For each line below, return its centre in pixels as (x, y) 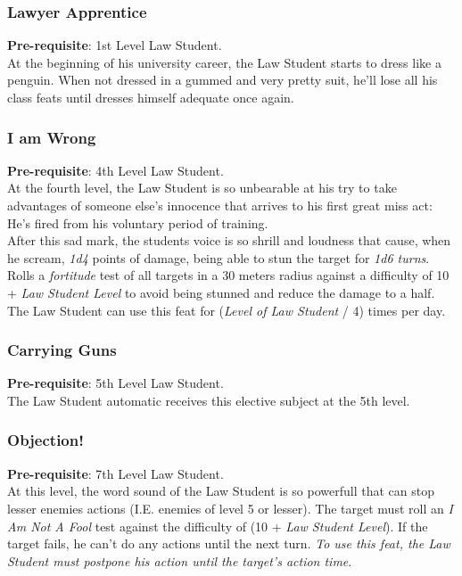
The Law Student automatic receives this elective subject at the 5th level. (209, 400)
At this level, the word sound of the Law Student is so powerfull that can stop (221, 491)
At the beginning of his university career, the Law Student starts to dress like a (224, 62)
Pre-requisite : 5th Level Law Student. (115, 383)
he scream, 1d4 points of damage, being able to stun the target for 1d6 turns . (219, 257)
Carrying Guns (62, 350)
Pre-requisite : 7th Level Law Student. (115, 473)
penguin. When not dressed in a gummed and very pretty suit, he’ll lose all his (223, 80)
